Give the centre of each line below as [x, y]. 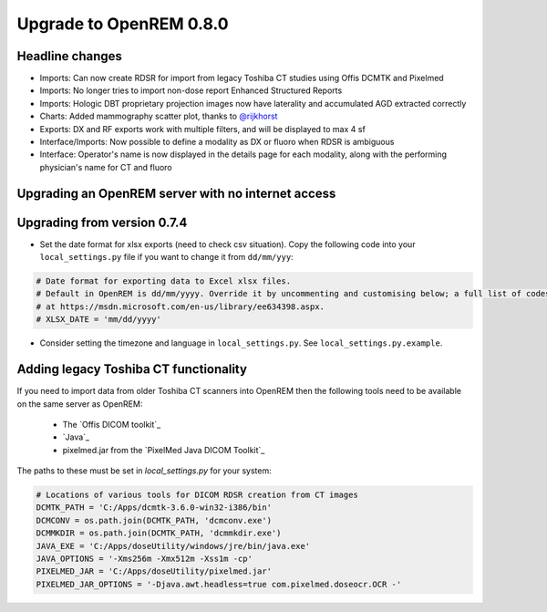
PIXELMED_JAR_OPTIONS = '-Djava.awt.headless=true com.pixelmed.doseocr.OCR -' [219, 584]
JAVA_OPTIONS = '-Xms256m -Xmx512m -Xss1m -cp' [144, 559]
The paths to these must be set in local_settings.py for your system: [144, 471]
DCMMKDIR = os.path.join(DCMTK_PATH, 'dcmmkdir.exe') [159, 533]
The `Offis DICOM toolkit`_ [112, 424]
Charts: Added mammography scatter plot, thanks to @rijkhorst [159, 116]
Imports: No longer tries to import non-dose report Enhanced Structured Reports [191, 90]
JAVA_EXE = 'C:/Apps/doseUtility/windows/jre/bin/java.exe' [173, 546]
